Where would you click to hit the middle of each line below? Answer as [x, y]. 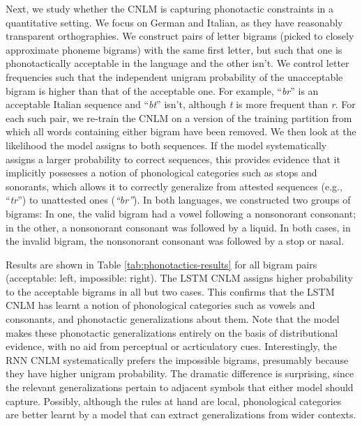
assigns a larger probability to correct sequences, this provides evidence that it [173, 159]
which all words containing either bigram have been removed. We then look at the [181, 131]
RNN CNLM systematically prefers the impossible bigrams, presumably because [177, 359]
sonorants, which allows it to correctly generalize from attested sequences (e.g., [174, 186]
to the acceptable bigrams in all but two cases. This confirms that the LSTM [170, 291]
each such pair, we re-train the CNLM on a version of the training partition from [179, 117]
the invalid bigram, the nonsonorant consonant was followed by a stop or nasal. [175, 241]
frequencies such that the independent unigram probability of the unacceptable [174, 76]
